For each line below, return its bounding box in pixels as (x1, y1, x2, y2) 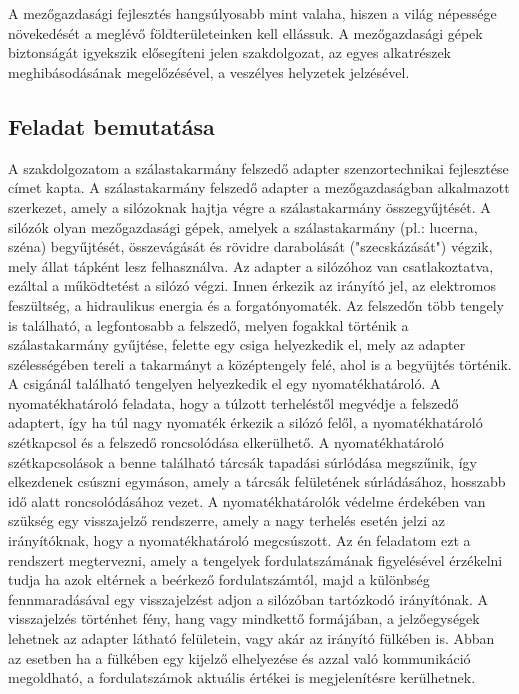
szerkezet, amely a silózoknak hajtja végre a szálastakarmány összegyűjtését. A (8, 196, 491, 217)
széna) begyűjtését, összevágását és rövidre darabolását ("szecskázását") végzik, (8, 236, 493, 257)
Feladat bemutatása (8, 110, 215, 141)
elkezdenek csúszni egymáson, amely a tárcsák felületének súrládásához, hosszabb (8, 471, 506, 492)
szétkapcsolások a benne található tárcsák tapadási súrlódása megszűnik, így (8, 451, 477, 472)
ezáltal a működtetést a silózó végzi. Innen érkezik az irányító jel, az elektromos (8, 275, 496, 296)
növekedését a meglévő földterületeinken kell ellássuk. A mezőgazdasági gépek (8, 22, 483, 43)
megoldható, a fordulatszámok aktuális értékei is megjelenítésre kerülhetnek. (8, 667, 476, 688)
